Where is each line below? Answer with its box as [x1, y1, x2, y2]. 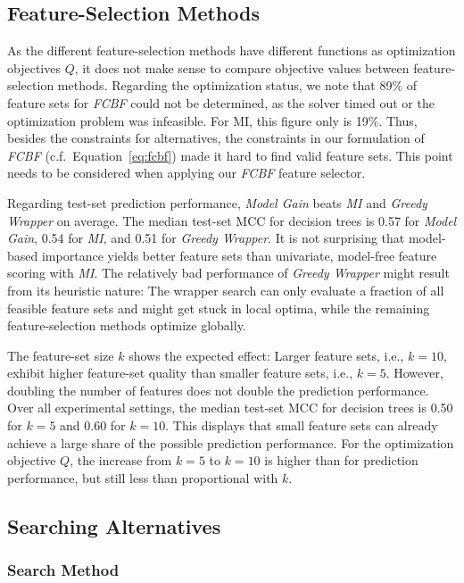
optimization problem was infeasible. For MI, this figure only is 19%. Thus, [7, 111, 418, 129]
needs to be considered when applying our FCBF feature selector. [7, 163, 366, 182]
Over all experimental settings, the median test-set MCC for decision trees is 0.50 [7, 398, 453, 417]
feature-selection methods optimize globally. [7, 316, 246, 335]
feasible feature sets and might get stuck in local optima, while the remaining [7, 298, 430, 317]
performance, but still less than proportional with [7, 468, 278, 487]
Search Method [7, 559, 120, 581]
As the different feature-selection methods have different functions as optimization [7, 41, 456, 60]
